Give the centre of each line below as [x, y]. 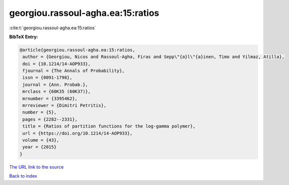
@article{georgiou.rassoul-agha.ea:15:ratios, [77, 50]
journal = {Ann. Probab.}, [55, 85]
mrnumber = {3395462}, [50, 98]
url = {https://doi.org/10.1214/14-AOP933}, [78, 133]
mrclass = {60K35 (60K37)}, [57, 92]
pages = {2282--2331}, [50, 119]
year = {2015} [40, 147]
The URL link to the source [37, 167]
